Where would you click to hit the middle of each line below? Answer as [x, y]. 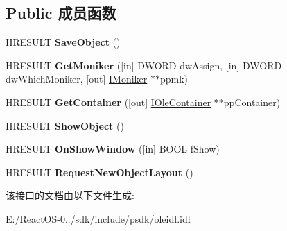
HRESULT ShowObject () [65, 125]
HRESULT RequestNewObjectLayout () [99, 172]
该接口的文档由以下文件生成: [70, 195]
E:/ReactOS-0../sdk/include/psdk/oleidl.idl [98, 218]
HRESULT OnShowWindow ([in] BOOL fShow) [113, 149]
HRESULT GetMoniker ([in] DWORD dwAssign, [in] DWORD [144, 65]
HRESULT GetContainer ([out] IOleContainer [108, 102]
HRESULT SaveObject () [63, 42]
